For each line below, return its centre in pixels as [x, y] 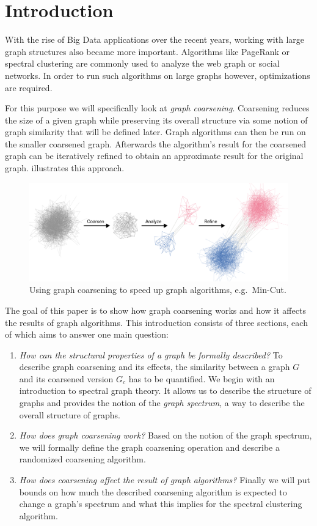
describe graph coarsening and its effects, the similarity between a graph [155, 367]
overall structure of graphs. [70, 414]
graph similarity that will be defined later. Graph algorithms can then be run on [155, 132]
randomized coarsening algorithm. [82, 459]
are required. [29, 87]
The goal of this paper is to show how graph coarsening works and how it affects [155, 310]
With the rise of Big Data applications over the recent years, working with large [155, 39]
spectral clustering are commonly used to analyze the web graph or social [142, 63]
